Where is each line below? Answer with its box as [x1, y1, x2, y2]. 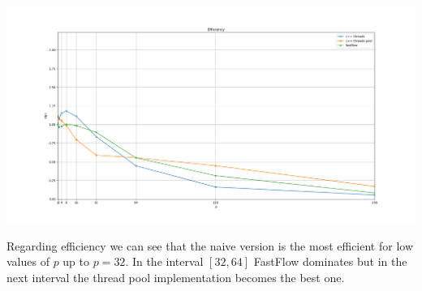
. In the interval [125, 253, 204, 270]
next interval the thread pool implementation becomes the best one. [6, 269, 345, 286]
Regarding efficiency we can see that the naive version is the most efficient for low [6, 237, 414, 254]
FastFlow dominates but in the [253, 253, 407, 270]
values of [6, 253, 50, 270]
